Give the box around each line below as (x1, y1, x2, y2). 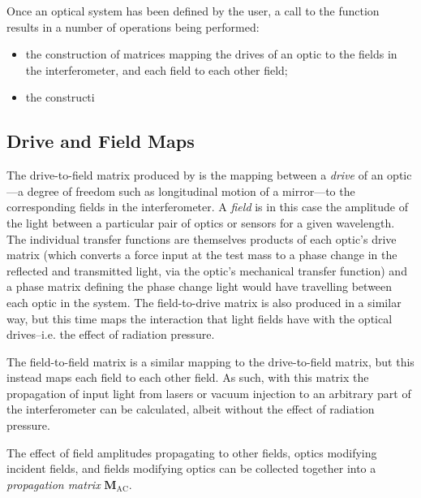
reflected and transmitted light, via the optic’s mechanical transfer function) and (6, 262, 407, 279)
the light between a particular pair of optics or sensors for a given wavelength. (6, 214, 395, 231)
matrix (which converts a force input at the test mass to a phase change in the (6, 246, 397, 263)
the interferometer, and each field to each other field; (25, 61, 288, 78)
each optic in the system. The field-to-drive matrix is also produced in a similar (6, 293, 402, 310)
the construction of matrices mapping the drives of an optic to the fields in (25, 45, 397, 63)
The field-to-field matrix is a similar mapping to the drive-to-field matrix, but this (6, 353, 415, 370)
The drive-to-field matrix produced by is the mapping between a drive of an (6, 167, 384, 184)
